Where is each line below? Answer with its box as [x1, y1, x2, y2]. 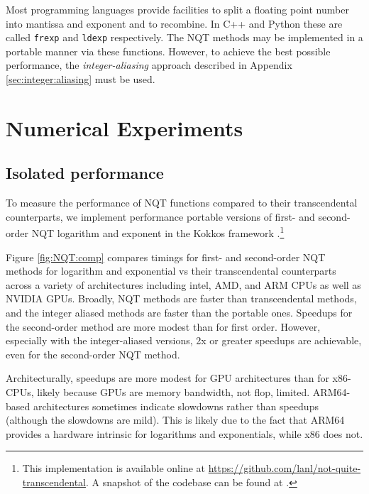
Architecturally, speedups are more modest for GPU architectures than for [6, 370, 329, 385]
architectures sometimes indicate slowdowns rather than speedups [33, 398, 319, 413]
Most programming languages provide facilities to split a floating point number [6, 2, 349, 16]
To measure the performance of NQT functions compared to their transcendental [6, 195, 358, 210]
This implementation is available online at [22, 461, 206, 476]
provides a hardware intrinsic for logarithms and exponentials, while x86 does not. [6, 426, 363, 441]
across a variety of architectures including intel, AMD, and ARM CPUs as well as [6, 277, 361, 292]
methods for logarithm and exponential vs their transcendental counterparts [6, 263, 336, 278]
